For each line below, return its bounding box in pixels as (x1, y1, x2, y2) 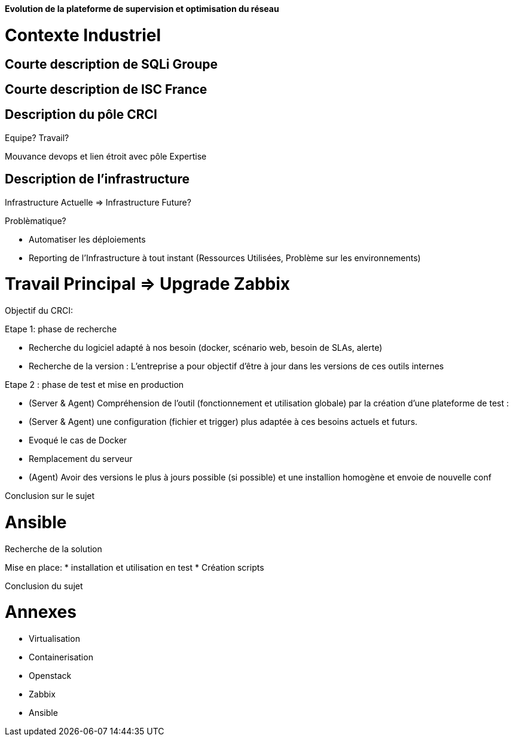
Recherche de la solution (5, 543, 102, 554)
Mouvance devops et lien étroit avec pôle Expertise (5, 151, 207, 161)
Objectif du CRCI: (5, 305, 73, 316)
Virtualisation (29, 633, 80, 644)
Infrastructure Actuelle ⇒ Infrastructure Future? (5, 197, 191, 207)
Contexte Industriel (5, 25, 161, 45)
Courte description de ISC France (5, 81, 207, 97)
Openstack (29, 670, 72, 681)
